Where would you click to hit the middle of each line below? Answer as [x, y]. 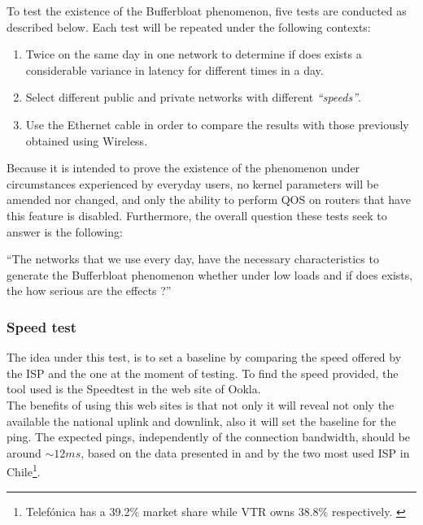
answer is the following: [65, 231]
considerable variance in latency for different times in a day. [174, 69]
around [24, 452]
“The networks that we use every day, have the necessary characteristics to [193, 259]
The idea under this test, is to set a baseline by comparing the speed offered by [204, 357]
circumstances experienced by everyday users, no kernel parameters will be [193, 183]
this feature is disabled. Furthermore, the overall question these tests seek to [197, 215]
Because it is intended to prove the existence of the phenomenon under [183, 168]
